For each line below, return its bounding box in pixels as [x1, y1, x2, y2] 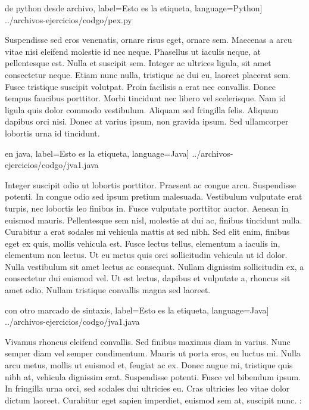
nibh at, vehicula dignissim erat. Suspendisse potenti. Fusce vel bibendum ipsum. [5, 370, 301, 383]
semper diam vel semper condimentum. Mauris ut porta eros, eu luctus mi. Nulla [5, 347, 301, 359]
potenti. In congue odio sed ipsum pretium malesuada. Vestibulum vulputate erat [5, 190, 302, 203]
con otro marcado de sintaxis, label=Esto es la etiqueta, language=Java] [5, 303, 269, 316]
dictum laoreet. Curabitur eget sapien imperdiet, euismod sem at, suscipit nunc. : [5, 393, 302, 406]
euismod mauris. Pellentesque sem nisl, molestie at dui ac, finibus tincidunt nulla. [5, 213, 302, 226]
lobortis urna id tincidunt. [5, 126, 100, 139]
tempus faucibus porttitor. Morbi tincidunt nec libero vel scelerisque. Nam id [5, 92, 286, 104]
